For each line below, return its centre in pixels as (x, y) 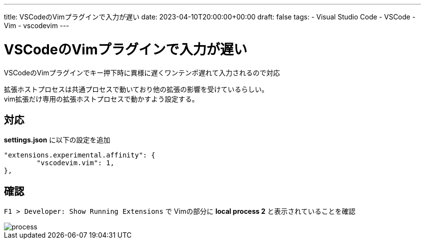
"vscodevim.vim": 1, (75, 163)
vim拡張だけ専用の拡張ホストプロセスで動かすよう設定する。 (101, 99)
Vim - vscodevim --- (37, 26)
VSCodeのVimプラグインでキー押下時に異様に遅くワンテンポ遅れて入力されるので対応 (142, 72)
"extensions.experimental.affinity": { (80, 155)
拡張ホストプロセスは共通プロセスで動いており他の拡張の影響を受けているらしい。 (136, 89)
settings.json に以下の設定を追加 (57, 140)
